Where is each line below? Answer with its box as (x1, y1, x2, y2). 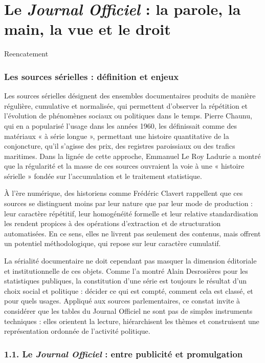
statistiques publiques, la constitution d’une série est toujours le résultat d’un (4, 275, 247, 286)
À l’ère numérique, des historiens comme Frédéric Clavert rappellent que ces (4, 188, 243, 198)
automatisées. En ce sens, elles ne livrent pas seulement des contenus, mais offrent (4, 228, 261, 238)
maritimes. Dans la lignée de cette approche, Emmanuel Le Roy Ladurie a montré (4, 150, 261, 161)
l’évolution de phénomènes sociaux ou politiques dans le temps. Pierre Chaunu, (4, 110, 252, 121)
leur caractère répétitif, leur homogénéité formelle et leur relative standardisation (4, 208, 258, 218)
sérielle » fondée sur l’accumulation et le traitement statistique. (4, 170, 202, 181)
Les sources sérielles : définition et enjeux (4, 70, 179, 83)
